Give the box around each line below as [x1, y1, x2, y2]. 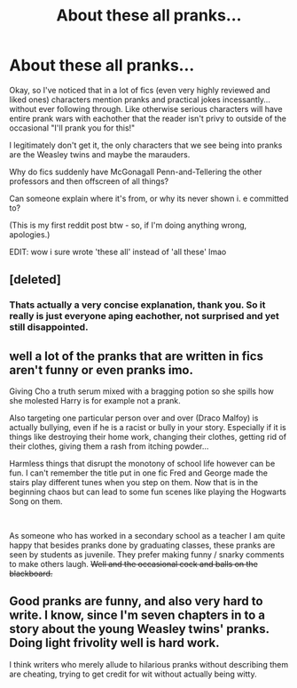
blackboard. [9, 568, 53, 579]
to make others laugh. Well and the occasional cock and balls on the [9, 559, 259, 570]
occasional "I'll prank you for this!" [9, 122, 136, 133]
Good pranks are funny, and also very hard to [9, 594, 263, 609]
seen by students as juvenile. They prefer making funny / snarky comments [9, 549, 285, 560]
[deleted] [9, 272, 62, 287]
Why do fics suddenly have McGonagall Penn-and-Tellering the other [9, 166, 262, 177]
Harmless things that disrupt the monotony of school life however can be [9, 459, 276, 469]
